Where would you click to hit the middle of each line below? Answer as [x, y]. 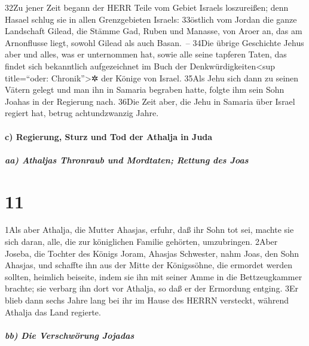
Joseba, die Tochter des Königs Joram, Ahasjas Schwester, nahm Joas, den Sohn [152, 253]
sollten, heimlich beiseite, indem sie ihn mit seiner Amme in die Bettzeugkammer [154, 276]
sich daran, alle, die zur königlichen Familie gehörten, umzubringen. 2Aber [141, 242]
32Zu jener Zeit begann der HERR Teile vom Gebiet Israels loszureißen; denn [147, 7]
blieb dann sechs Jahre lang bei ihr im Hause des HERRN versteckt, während [147, 300]
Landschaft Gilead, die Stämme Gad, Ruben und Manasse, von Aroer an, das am [154, 31]
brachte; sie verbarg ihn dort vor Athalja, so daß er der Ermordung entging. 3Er [152, 288]
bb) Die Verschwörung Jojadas [70, 335]
